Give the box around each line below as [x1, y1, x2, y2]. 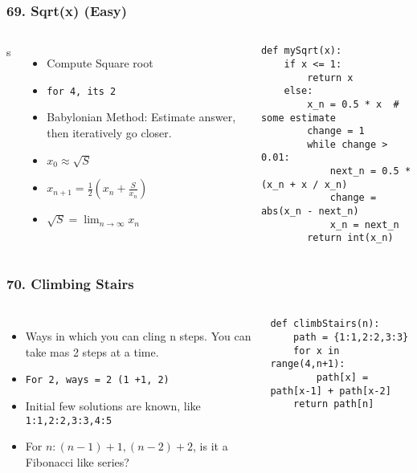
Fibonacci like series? [25, 453, 129, 470]
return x [307, 71, 354, 84]
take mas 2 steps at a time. [25, 343, 159, 360]
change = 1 [307, 125, 365, 137]
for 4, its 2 [47, 85, 117, 97]
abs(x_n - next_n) [260, 206, 359, 218]
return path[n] [293, 398, 374, 410]
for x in [293, 345, 340, 357]
